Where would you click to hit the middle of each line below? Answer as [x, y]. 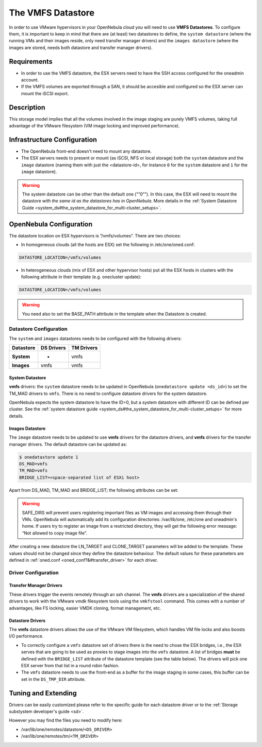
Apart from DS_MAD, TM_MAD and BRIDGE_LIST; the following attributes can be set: [94, 490]
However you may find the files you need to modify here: [66, 720]
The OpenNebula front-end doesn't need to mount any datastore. [86, 151]
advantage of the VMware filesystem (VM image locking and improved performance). [94, 126]
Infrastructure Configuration [53, 139]
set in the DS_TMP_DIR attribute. [53, 679]
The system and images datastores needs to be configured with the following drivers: [95, 338]
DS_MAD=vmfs [33, 464]
